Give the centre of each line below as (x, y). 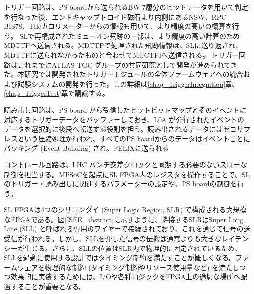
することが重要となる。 (48, 286)
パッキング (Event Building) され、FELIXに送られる (87, 148)
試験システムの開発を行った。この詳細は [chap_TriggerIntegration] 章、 (128, 83)
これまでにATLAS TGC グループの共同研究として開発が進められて (124, 64)
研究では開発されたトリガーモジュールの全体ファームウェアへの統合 (134, 74)
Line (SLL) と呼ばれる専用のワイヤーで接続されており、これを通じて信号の (124, 229)
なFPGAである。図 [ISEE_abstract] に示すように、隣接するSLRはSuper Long (124, 219)
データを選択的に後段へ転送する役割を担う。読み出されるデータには (114, 129)
